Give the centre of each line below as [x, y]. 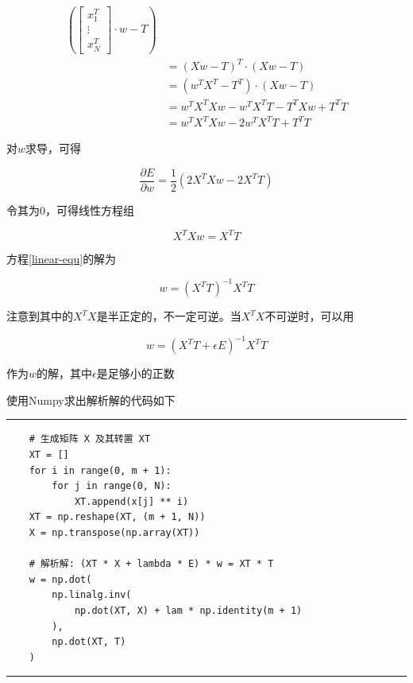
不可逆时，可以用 [309, 316]
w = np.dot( [60, 579]
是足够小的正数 [135, 373]
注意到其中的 [40, 316]
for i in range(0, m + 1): [100, 470]
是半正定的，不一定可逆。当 [169, 316]
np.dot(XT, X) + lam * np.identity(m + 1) [188, 610]
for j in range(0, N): [112, 486]
